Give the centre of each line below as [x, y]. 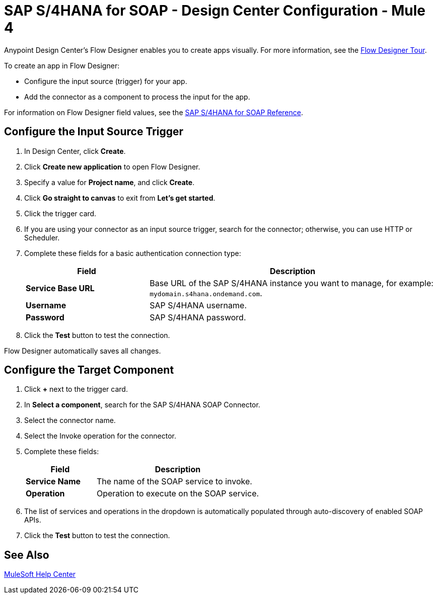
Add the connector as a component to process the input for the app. [137, 97]
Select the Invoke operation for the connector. [100, 436]
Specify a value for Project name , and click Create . [110, 182]
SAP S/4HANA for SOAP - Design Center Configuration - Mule [215, 11]
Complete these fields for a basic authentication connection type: [133, 253]
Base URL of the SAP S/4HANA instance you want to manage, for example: [292, 283]
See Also [27, 555]
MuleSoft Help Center [40, 574]
